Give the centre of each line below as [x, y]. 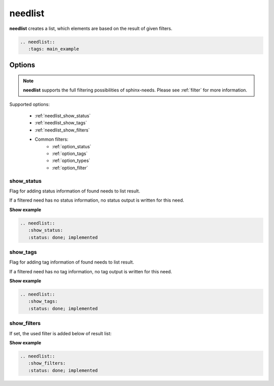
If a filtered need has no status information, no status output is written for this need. [97, 200]
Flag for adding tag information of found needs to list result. [72, 262]
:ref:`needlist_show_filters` [62, 130]
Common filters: [52, 139]
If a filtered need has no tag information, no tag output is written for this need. [91, 271]
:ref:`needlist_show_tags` [61, 123]
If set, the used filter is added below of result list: [60, 333]
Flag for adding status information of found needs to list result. [75, 191]
